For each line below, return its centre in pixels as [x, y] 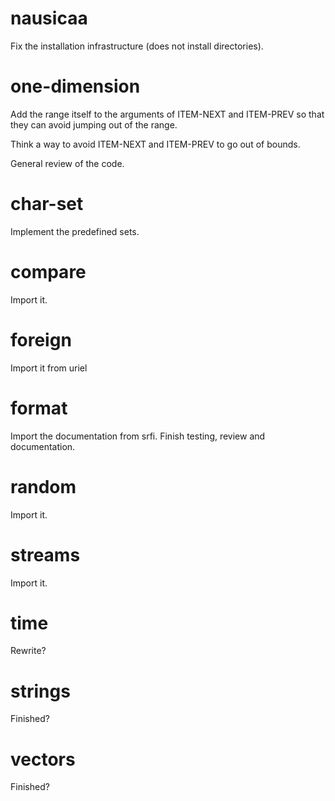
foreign [41, 339]
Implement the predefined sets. [75, 231]
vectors [43, 759]
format [39, 408]
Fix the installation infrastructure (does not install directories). [137, 46]
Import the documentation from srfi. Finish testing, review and [138, 436]
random [43, 486]
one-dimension [75, 86]
